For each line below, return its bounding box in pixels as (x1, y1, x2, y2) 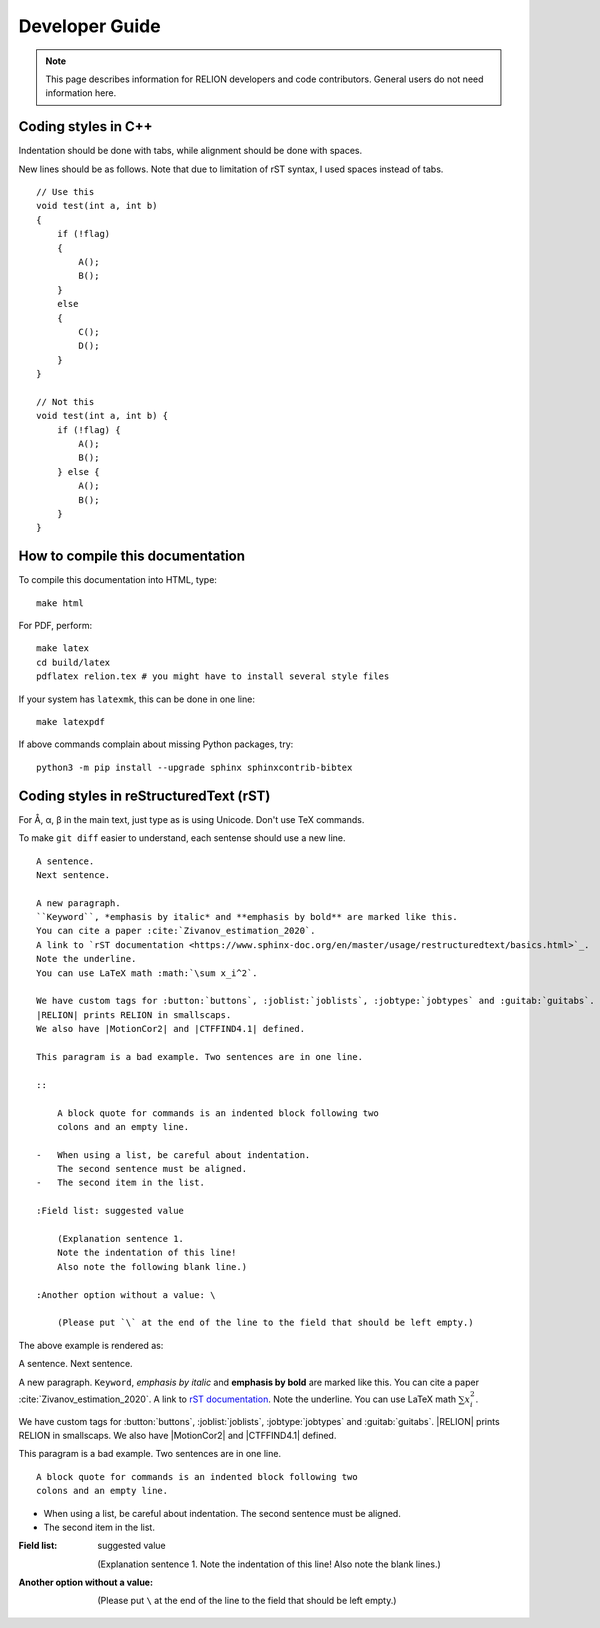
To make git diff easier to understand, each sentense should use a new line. (18, 832, 346, 844)
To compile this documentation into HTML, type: (18, 574, 217, 586)
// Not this (36, 396, 95, 407)
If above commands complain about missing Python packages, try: (18, 738, 294, 750)
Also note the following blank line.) (56, 1261, 248, 1272)
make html (36, 597, 84, 609)
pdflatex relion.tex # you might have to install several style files (36, 671, 390, 682)
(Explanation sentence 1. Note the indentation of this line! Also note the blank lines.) (97, 1558, 442, 1570)
